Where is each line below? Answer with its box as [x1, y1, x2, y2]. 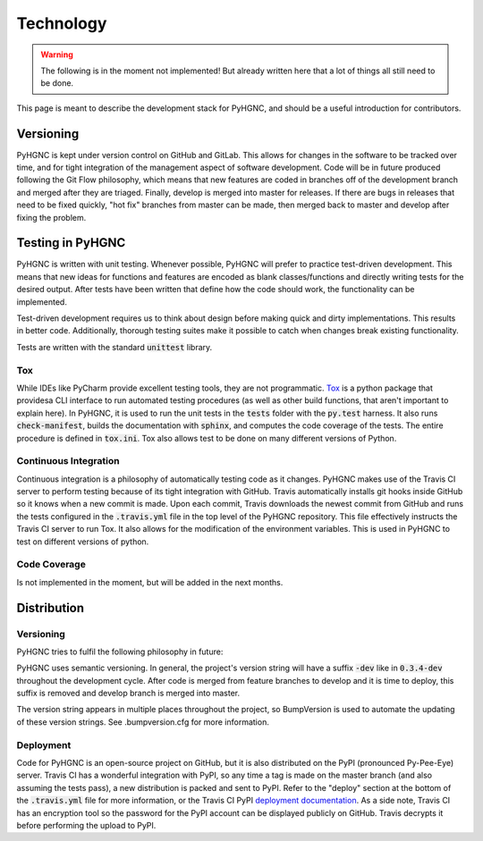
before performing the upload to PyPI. [16, 820, 157, 830]
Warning [40, 49, 73, 60]
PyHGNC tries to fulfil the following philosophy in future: [16, 646, 224, 657]
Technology [16, 13, 107, 33]
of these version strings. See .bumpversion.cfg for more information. [16, 716, 270, 727]
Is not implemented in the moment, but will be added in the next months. [16, 576, 284, 587]
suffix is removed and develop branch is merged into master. [16, 688, 241, 699]
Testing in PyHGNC [16, 235, 126, 250]
